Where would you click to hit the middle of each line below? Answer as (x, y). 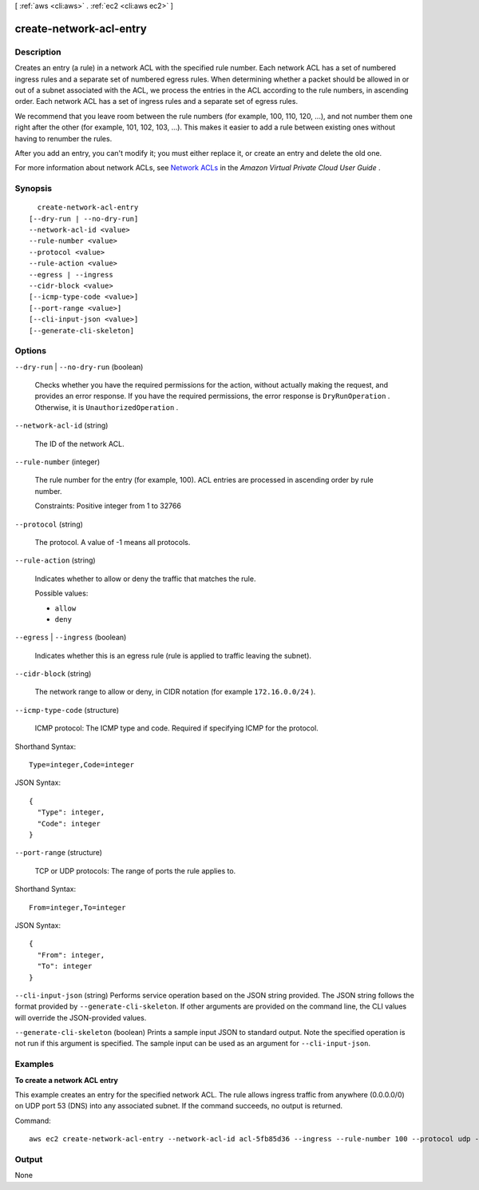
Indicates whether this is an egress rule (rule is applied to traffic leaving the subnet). (173, 655)
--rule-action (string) (55, 560)
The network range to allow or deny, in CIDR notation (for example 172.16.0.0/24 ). (175, 692)
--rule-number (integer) (57, 462)
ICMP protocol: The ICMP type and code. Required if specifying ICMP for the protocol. (176, 728)
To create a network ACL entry (67, 1080)
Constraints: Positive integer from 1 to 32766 (108, 506)
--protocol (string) (49, 524)
